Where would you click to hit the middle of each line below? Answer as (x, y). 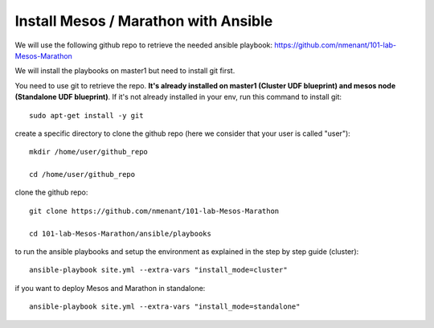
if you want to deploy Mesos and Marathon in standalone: (110, 288)
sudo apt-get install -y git (86, 115)
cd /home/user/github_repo (82, 174)
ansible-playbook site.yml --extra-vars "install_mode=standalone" (165, 307)
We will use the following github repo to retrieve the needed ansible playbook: (144, 45)
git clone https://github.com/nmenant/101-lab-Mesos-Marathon (154, 211)
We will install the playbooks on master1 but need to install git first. (125, 71)
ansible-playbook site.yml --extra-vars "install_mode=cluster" (159, 270)
